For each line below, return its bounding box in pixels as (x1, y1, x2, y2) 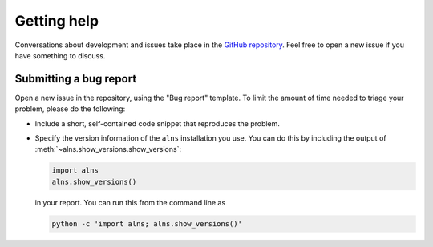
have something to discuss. (14, 50, 106, 60)
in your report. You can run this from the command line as (34, 197, 226, 207)
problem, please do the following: (14, 104, 126, 114)
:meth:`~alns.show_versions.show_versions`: (34, 145, 182, 154)
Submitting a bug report (14, 72, 137, 86)
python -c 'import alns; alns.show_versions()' (51, 219, 242, 228)
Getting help (14, 12, 99, 30)
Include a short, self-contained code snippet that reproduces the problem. (34, 118, 281, 128)
